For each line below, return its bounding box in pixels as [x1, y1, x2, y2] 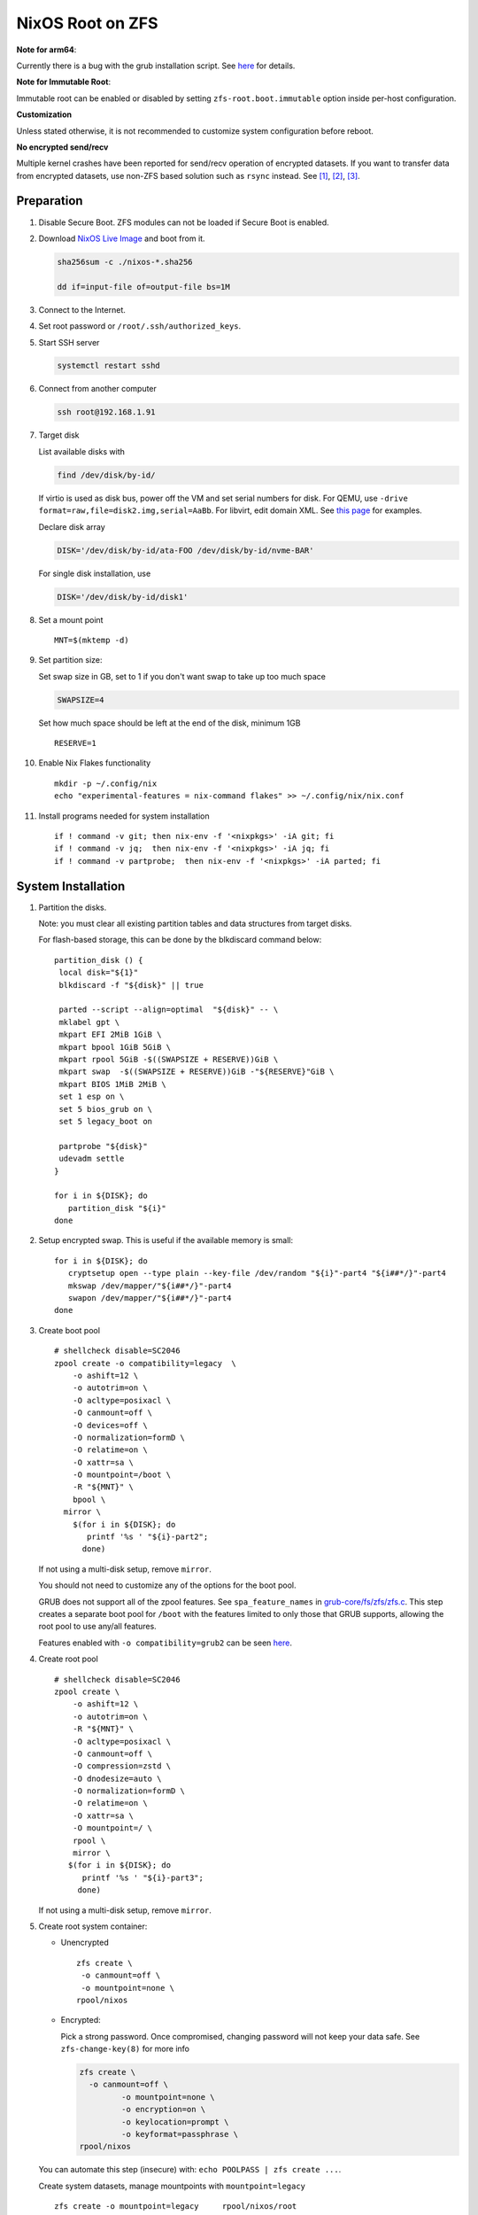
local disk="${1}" [58, 968, 139, 978]
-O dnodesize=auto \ [72, 1773, 162, 1784]
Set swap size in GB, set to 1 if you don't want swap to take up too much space [38, 671, 327, 681]
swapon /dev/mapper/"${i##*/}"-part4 [67, 1294, 232, 1303]
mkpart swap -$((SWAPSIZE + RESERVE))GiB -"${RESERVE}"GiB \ [58, 1067, 335, 1076]
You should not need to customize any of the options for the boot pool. [38, 1580, 297, 1590]
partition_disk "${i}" [67, 1203, 167, 1213]
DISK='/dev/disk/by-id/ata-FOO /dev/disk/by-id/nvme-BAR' [57, 545, 314, 556]
